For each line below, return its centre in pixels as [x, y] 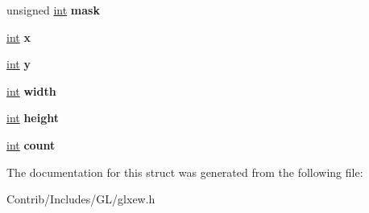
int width [31, 90]
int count [31, 144]
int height [33, 118]
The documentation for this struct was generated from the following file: [185, 172]
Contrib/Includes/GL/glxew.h [81, 199]
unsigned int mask [53, 10]
